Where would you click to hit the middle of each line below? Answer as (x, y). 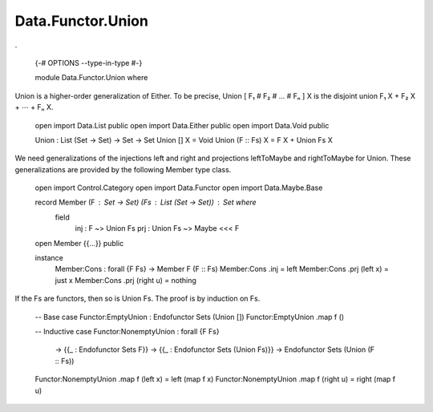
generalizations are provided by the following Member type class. (123, 169)
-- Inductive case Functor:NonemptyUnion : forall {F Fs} (127, 331)
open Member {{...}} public (79, 243)
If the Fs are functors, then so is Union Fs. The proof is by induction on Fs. (138, 299)
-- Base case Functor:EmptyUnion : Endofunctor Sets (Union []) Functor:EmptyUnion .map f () (190, 317)
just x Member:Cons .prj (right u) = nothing (125, 280)
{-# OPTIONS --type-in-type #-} (89, 63)
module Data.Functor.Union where (91, 78)
